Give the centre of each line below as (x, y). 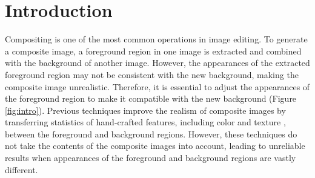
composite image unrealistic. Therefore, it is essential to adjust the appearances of (157, 86)
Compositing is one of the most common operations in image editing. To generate (156, 39)
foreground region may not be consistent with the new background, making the (152, 74)
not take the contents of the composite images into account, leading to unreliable (155, 146)
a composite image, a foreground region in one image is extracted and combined (153, 51)
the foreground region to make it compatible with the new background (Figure (151, 98)
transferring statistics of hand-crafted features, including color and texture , (145, 122)
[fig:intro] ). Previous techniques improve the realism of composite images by (145, 110)
